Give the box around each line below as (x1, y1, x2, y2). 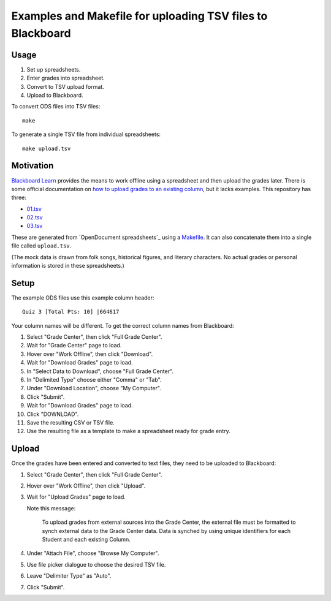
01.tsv (26, 205, 42, 213)
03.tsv (26, 222, 43, 230)
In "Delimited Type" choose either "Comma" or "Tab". (26, 376, 162, 384)
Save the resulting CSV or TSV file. (26, 419, 115, 426)
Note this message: (26, 504, 76, 512)
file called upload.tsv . (11, 242, 72, 249)
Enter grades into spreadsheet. (26, 74, 105, 82)
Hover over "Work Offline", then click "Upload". (26, 482, 146, 489)
